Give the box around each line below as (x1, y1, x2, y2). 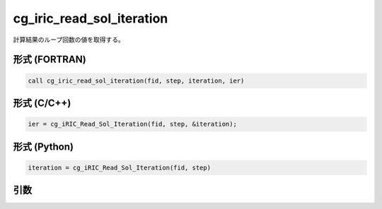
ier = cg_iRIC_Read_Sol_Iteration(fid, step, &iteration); (28, 120, 237, 129)
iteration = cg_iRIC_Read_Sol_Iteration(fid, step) (28, 163, 212, 172)
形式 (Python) (13, 141, 74, 153)
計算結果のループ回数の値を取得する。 (13, 35, 125, 44)
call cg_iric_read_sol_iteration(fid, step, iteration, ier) (28, 76, 245, 85)
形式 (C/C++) (13, 97, 71, 109)
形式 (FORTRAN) (13, 54, 86, 66)
